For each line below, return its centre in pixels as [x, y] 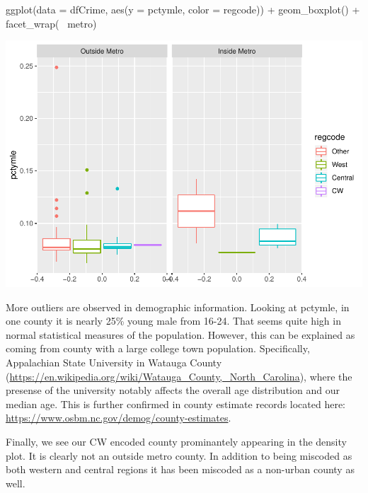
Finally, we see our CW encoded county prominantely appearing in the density [176, 442]
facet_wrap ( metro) [51, 23]
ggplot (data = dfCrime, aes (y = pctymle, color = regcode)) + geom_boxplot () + [183, 9]
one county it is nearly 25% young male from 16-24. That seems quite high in [173, 321]
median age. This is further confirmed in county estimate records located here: [176, 404]
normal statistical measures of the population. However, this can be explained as [180, 334]
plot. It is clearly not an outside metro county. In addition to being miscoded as [179, 455]
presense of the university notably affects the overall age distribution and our [173, 390]
